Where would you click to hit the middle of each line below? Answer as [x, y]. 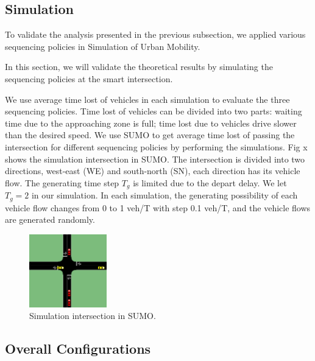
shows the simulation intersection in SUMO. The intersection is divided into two [155, 159]
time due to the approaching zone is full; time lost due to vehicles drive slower [151, 123]
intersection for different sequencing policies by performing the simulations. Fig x [156, 146]
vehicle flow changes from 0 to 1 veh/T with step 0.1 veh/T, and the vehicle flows [158, 207]
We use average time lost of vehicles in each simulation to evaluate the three [147, 99]
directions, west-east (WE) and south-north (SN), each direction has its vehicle [153, 171]
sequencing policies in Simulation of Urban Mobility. [103, 46]
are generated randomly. [50, 219]
